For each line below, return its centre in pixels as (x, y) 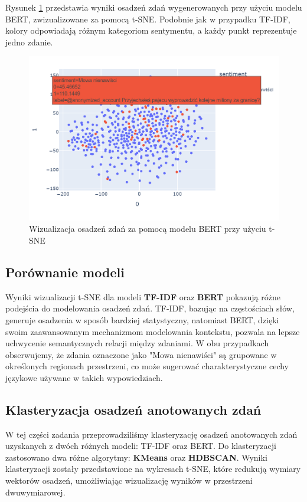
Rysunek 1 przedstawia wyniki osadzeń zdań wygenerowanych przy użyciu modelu (154, 7)
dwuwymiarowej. (35, 492)
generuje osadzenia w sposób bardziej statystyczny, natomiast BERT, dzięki (142, 319)
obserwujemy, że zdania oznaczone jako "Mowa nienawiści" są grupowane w (141, 354)
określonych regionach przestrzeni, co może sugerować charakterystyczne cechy (147, 366)
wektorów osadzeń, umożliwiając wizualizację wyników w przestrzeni (129, 480)
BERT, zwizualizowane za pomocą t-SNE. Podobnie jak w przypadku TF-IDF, (148, 19)
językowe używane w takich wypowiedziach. (84, 377)
